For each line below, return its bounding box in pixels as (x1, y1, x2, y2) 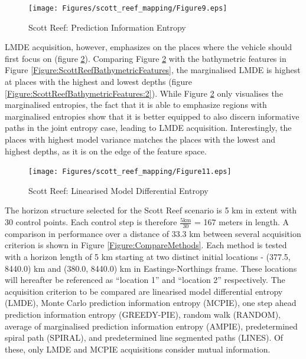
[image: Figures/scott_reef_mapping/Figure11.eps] (28, 167, 232, 176)
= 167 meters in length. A (194, 216, 289, 228)
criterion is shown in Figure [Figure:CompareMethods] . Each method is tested (5, 239, 287, 251)
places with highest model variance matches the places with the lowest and (5, 133, 276, 145)
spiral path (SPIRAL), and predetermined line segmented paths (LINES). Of (5, 331, 284, 344)
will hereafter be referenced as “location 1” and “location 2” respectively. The (5, 274, 285, 286)
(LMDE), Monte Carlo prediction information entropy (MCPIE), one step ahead (5, 297, 297, 309)
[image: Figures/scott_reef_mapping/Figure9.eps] (28, 4, 227, 12)
